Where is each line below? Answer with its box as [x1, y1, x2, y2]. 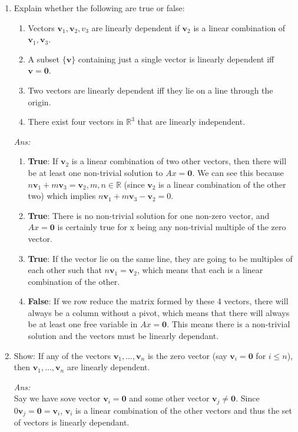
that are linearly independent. [137, 115, 246, 128]
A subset [28, 52, 60, 65]
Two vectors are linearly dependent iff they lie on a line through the [28, 84, 273, 96]
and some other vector [129, 392, 210, 404]
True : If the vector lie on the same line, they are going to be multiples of [28, 252, 293, 264]
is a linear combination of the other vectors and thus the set [75, 404, 292, 416]
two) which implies [28, 190, 96, 202]
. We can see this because [192, 166, 284, 178]
